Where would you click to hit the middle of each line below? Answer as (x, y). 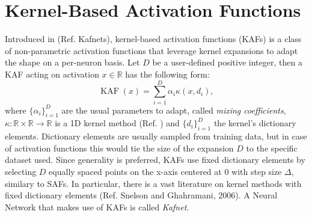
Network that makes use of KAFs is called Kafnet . (97, 206)
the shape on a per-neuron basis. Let (72, 62)
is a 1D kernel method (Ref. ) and (117, 123)
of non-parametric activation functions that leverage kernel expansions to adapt (151, 50)
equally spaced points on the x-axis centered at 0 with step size (165, 171)
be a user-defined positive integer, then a (227, 62)
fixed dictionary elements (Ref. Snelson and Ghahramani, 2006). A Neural (141, 195)
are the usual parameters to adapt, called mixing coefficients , (174, 110)
